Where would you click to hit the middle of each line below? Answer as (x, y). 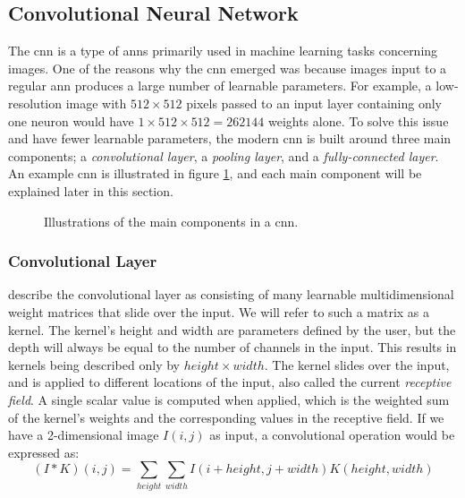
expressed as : (44, 452)
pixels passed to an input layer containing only (314, 103)
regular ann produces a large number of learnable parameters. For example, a (220, 86)
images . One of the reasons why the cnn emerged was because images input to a (228, 68)
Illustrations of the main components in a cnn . (171, 221)
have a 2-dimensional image (84, 435)
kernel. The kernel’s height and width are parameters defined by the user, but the (232, 329)
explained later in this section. (91, 190)
